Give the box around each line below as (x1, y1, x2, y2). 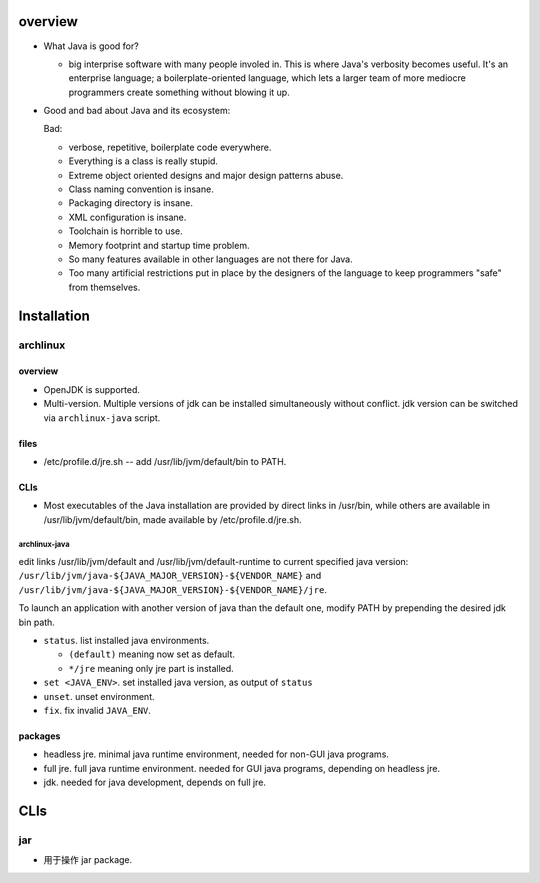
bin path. (18, 616, 55, 628)
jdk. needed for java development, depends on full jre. (43, 776, 267, 789)
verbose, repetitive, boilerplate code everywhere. (68, 141, 272, 153)
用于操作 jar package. (43, 854, 133, 866)
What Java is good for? (43, 40, 139, 52)
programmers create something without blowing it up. (68, 86, 290, 98)
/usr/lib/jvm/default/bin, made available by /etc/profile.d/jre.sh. (43, 513, 302, 525)
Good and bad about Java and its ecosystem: (43, 105, 231, 117)
